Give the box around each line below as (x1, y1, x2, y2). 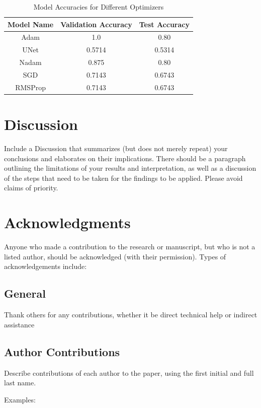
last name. (4, 377, 36, 388)
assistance (4, 319, 35, 329)
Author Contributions (4, 344, 120, 359)
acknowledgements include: (4, 261, 87, 271)
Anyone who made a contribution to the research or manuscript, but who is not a (4, 241, 255, 252)
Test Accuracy (139, 19, 190, 29)
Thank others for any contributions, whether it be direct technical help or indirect (4, 309, 257, 320)
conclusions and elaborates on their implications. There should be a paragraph (4, 153, 246, 163)
